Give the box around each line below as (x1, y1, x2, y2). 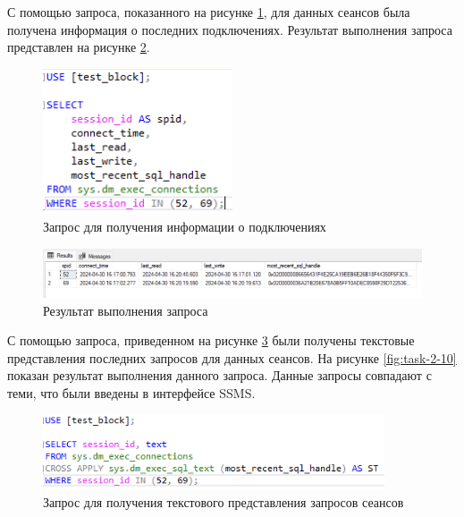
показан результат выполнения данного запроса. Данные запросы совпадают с (7, 366, 432, 385)
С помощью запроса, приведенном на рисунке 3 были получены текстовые (7, 331, 415, 350)
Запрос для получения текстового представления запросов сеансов (43, 492, 404, 511)
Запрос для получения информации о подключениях (43, 217, 326, 236)
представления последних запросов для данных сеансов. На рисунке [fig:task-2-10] (7, 348, 457, 367)
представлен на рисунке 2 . (7, 38, 150, 56)
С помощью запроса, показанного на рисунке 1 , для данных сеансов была (7, 3, 410, 21)
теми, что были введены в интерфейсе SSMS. (7, 383, 256, 402)
